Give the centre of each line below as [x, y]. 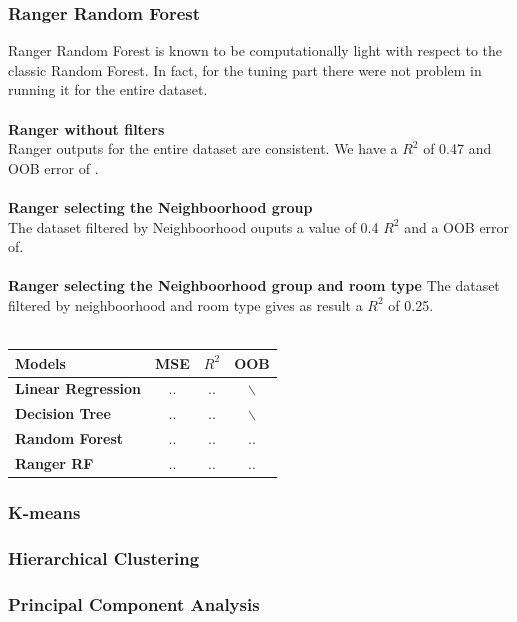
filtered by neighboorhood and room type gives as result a [185, 304]
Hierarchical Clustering [104, 557]
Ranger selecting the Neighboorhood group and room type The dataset [254, 285]
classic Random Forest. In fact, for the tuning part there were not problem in [245, 69]
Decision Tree [63, 413]
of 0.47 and [457, 148]
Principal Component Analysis [134, 603]
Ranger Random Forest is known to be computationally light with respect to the [255, 50]
